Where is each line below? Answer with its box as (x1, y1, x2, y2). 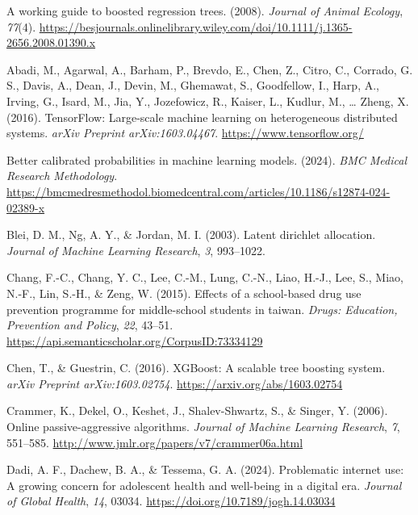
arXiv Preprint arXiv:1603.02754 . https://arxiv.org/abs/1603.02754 (6, 375, 343, 391)
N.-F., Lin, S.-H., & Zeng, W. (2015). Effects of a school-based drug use (6, 284, 362, 301)
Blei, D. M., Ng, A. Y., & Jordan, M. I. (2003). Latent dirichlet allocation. (6, 226, 376, 243)
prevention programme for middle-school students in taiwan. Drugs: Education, (6, 300, 398, 317)
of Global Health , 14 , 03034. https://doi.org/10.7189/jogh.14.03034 (6, 492, 336, 509)
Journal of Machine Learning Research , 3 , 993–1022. (6, 241, 265, 258)
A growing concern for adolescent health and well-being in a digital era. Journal (6, 476, 402, 493)
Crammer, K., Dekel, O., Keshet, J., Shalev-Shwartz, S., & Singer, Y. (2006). (6, 402, 388, 419)
